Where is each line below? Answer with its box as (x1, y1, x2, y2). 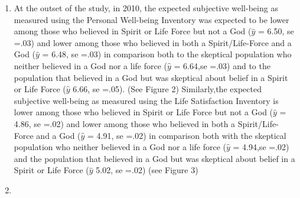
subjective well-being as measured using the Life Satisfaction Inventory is (14, 94, 279, 106)
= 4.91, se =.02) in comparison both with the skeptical (87, 129, 286, 141)
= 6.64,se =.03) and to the (174, 59, 270, 72)
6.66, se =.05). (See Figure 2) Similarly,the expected (73, 83, 262, 95)
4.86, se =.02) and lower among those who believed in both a (14, 117, 236, 129)
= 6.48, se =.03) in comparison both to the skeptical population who (42, 48, 292, 60)
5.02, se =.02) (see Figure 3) (96, 164, 198, 176)
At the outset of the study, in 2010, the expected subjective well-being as (14, 2, 278, 14)
